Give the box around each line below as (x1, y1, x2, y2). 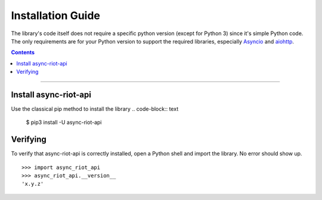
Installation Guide (11, 9, 101, 22)
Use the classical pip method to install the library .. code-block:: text (11, 105, 179, 112)
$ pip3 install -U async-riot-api (26, 119, 102, 126)
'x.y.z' (21, 180, 44, 187)
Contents (11, 49, 35, 56)
